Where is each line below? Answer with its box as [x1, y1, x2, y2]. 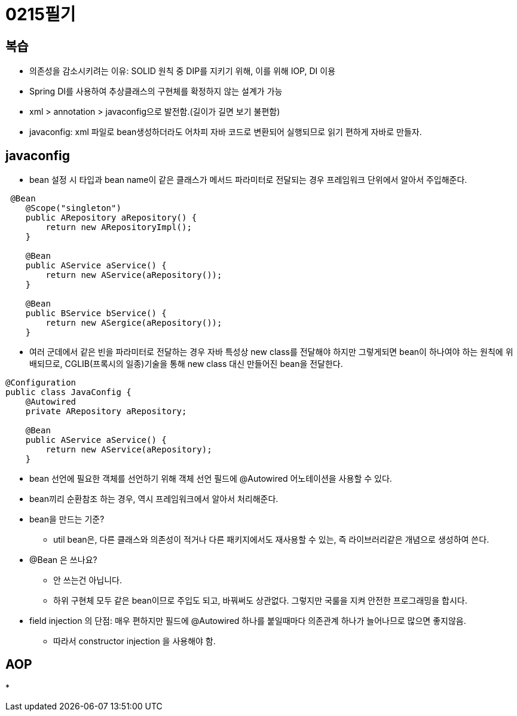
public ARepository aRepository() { [25, 213, 197, 223]
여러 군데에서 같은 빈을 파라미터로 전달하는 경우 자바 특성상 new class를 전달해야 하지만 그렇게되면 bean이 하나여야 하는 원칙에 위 [29, 347, 513, 357]
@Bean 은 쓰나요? [29, 555, 97, 565]
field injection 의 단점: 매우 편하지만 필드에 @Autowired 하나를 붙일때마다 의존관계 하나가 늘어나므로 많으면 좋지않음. [29, 616, 466, 626]
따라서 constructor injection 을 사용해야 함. [53, 636, 216, 647]
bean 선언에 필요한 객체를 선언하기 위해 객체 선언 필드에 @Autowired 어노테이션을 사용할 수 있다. [29, 473, 392, 484]
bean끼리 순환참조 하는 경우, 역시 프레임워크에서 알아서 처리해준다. [29, 494, 279, 504]
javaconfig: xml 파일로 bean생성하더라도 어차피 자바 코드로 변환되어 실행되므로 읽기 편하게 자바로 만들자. [29, 127, 422, 137]
